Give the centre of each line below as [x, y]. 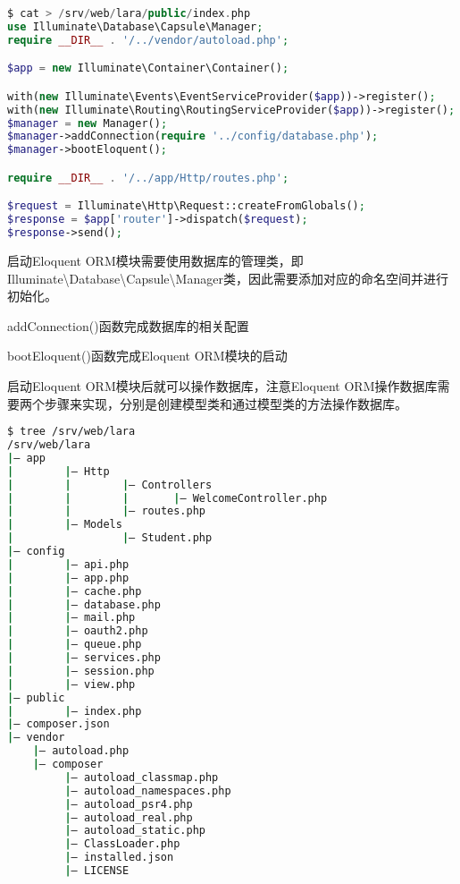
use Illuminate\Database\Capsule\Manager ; [135, 26]
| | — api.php [68, 564]
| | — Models [65, 525]
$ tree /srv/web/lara [71, 432]
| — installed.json [119, 858]
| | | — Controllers [110, 484]
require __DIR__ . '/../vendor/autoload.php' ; [148, 40]
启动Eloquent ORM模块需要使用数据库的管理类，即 [155, 260]
